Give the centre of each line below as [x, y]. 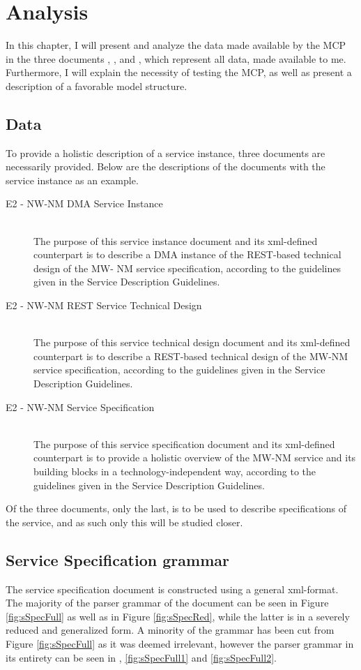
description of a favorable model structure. [97, 85]
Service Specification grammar [117, 559]
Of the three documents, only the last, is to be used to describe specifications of [176, 508]
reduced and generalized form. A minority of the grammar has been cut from [170, 630]
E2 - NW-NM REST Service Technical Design [104, 305]
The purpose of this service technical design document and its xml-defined [192, 342]
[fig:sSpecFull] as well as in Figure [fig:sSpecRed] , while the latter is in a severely [178, 616]
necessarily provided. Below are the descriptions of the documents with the [166, 166]
